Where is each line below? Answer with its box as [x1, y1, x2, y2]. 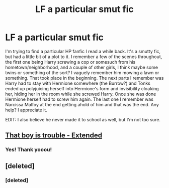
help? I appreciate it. [5, 107, 48, 113]
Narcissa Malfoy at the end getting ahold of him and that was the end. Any [5, 101, 159, 107]
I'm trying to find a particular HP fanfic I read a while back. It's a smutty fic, [5, 48, 161, 54]
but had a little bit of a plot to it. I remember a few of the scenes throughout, [5, 54, 162, 60]
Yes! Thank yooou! [5, 146, 52, 153]
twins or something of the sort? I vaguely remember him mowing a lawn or [5, 69, 159, 76]
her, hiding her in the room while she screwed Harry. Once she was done [5, 91, 156, 97]
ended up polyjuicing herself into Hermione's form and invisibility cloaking [5, 85, 159, 91]
